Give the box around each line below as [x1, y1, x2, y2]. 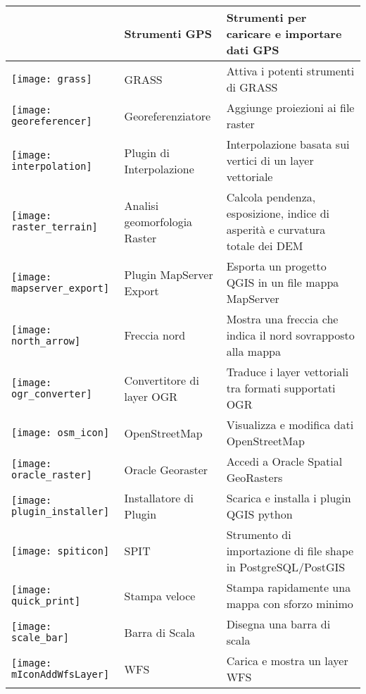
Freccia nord [124, 327, 186, 343]
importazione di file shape [226, 543, 354, 559]
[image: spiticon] [11, 545, 110, 557]
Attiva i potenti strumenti [226, 63, 355, 79]
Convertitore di [124, 371, 199, 388]
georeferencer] [11, 116, 92, 127]
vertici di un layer [226, 152, 314, 168]
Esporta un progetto [226, 258, 327, 274]
